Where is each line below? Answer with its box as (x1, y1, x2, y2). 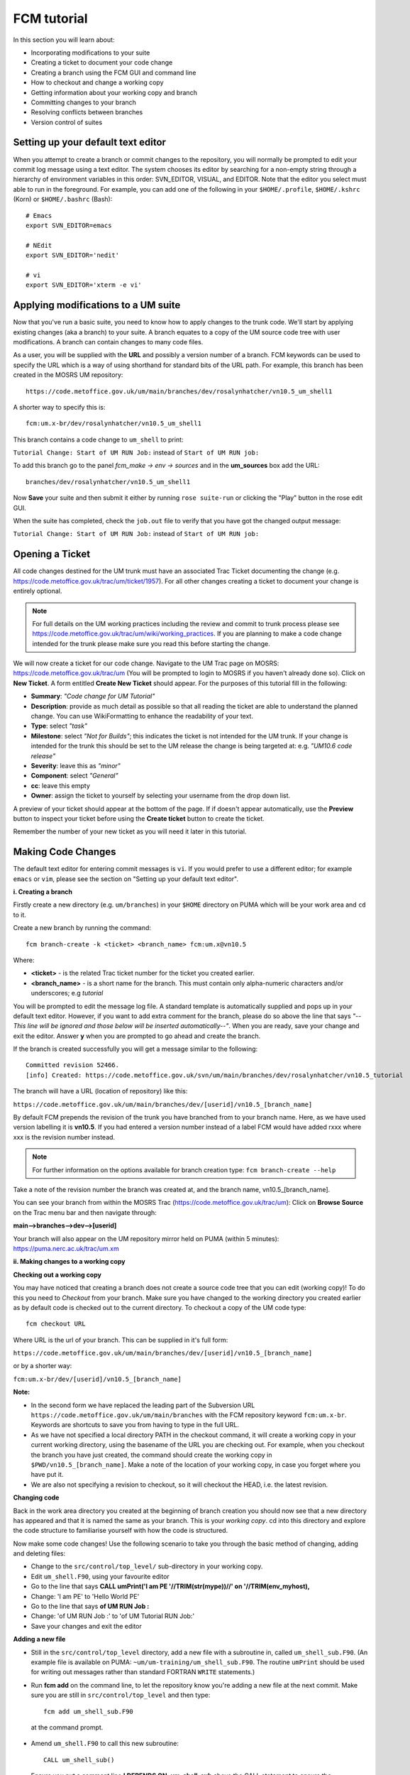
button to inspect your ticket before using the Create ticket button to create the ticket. (13, 814, 265, 823)
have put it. (31, 1470, 64, 1479)
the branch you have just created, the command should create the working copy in (31, 1451, 272, 1459)
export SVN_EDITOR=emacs (26, 221, 112, 229)
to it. (13, 910, 26, 919)
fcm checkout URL (26, 1320, 86, 1328)
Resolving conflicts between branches (31, 108, 143, 116)
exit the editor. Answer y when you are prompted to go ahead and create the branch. (13, 1032, 261, 1040)
